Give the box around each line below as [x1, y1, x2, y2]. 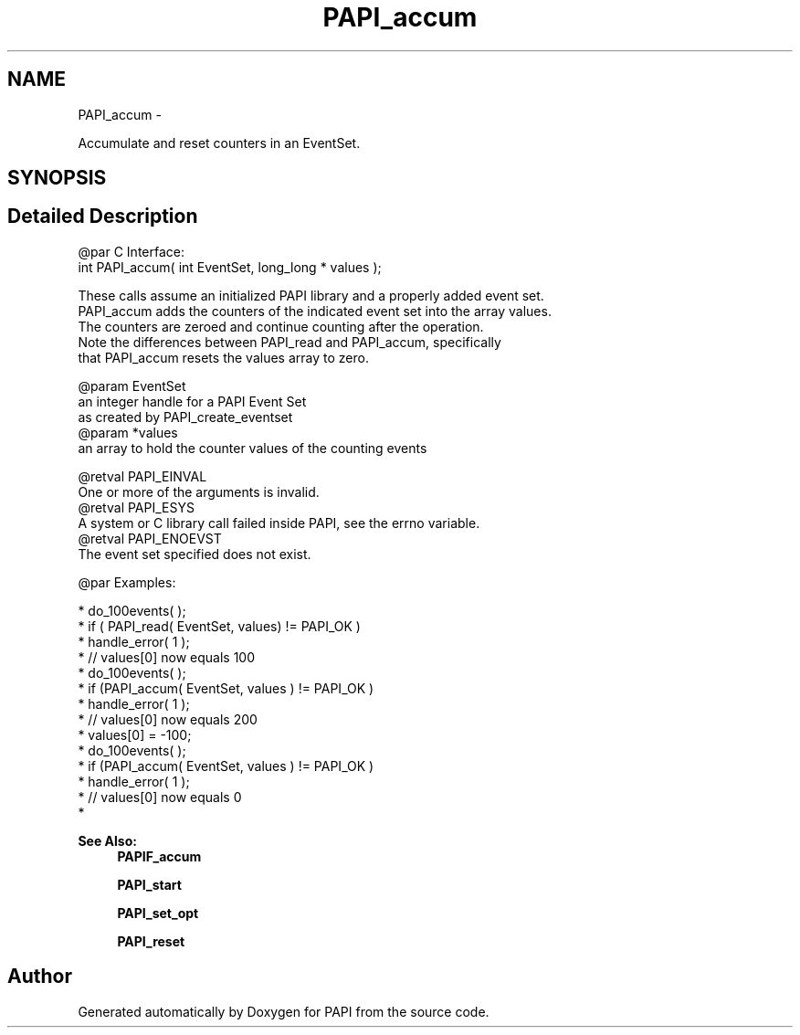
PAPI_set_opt [117, 904, 199, 921]
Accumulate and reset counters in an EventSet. [78, 134, 361, 151]
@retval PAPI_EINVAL [78, 468, 207, 484]
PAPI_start [117, 876, 182, 892]
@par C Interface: [78, 243, 184, 259]
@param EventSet [78, 377, 186, 394]
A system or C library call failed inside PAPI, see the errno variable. [78, 514, 480, 531]
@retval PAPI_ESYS [78, 499, 195, 515]
